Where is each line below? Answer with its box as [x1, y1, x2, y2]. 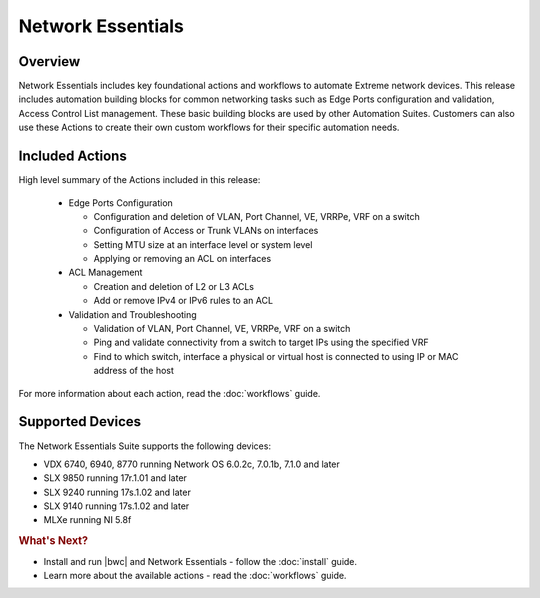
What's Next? [18, 534, 89, 548]
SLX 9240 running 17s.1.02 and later [43, 486, 192, 498]
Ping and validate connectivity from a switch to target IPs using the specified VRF [93, 336, 429, 349]
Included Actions [18, 148, 127, 165]
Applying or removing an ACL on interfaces [93, 253, 272, 265]
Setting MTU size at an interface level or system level [93, 238, 313, 250]
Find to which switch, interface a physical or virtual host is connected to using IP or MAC [93, 350, 459, 362]
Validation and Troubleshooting [68, 308, 197, 320]
